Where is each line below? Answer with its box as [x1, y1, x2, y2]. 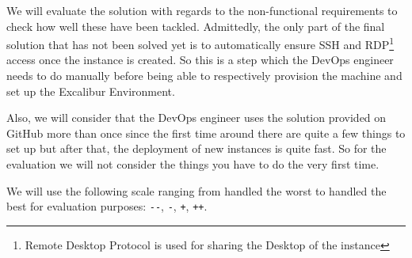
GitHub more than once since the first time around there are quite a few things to [6, 124, 406, 141]
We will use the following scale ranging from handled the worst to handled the [6, 182, 387, 199]
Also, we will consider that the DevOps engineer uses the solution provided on [6, 109, 387, 126]
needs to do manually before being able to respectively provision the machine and [6, 67, 402, 84]
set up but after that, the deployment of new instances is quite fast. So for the [6, 140, 387, 157]
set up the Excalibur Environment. [6, 82, 175, 99]
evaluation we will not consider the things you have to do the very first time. [6, 156, 380, 172]
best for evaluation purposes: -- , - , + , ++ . [6, 198, 208, 214]
